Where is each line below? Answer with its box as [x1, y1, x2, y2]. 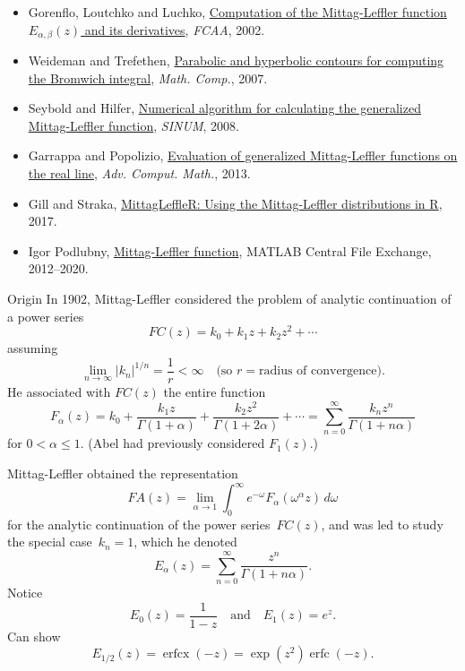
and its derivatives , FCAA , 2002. [84, 20, 265, 39]
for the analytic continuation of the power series [7, 514, 271, 533]
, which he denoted [133, 532, 237, 551]
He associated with [7, 382, 111, 400]
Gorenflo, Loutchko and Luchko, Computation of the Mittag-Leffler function [28, 3, 447, 21]
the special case [7, 532, 92, 551]
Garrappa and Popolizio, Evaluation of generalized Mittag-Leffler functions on [28, 146, 458, 165]
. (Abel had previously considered [80, 434, 265, 452]
